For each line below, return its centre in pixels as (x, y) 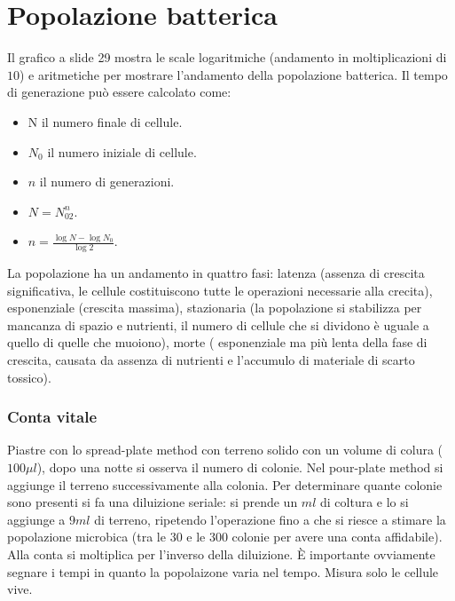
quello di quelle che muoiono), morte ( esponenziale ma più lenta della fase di (217, 342)
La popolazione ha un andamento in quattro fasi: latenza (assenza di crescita (216, 273)
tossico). (29, 377)
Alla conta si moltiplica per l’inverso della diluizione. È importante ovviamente (221, 554)
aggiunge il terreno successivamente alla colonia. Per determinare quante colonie (225, 484)
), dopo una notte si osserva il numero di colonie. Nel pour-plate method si (240, 467)
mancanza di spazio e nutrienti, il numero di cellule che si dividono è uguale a (218, 324)
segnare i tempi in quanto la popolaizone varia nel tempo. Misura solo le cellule (223, 571)
